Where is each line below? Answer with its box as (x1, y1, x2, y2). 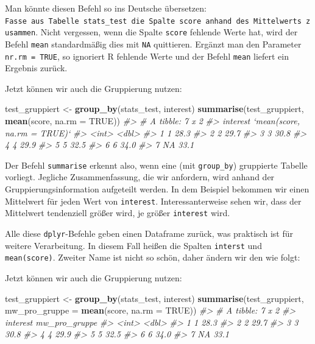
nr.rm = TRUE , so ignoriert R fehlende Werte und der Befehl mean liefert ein (5, 49, 289, 62)
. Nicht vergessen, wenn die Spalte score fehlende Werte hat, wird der (35, 26, 298, 38)
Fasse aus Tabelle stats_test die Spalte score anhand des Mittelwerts (5, 16, 302, 26)
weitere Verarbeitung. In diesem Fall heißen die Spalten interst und (5, 239, 262, 251)
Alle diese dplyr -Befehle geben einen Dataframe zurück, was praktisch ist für (5, 226, 293, 239)
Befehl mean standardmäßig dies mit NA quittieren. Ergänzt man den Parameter (5, 37, 302, 50)
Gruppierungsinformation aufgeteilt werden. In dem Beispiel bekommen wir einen (5, 183, 310, 195)
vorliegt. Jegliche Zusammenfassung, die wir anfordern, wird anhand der (5, 170, 275, 183)
